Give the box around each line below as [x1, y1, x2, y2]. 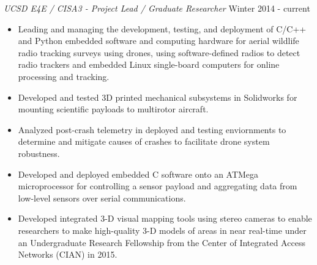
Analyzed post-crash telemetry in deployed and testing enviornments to [18, 123, 286, 136]
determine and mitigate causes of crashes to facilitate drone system [18, 135, 270, 148]
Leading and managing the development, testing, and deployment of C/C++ [18, 22, 307, 35]
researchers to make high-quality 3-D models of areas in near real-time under [18, 223, 307, 236]
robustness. [18, 147, 60, 159]
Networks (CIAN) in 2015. [18, 248, 117, 261]
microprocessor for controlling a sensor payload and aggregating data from [18, 180, 297, 192]
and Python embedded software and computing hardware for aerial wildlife [18, 34, 299, 47]
